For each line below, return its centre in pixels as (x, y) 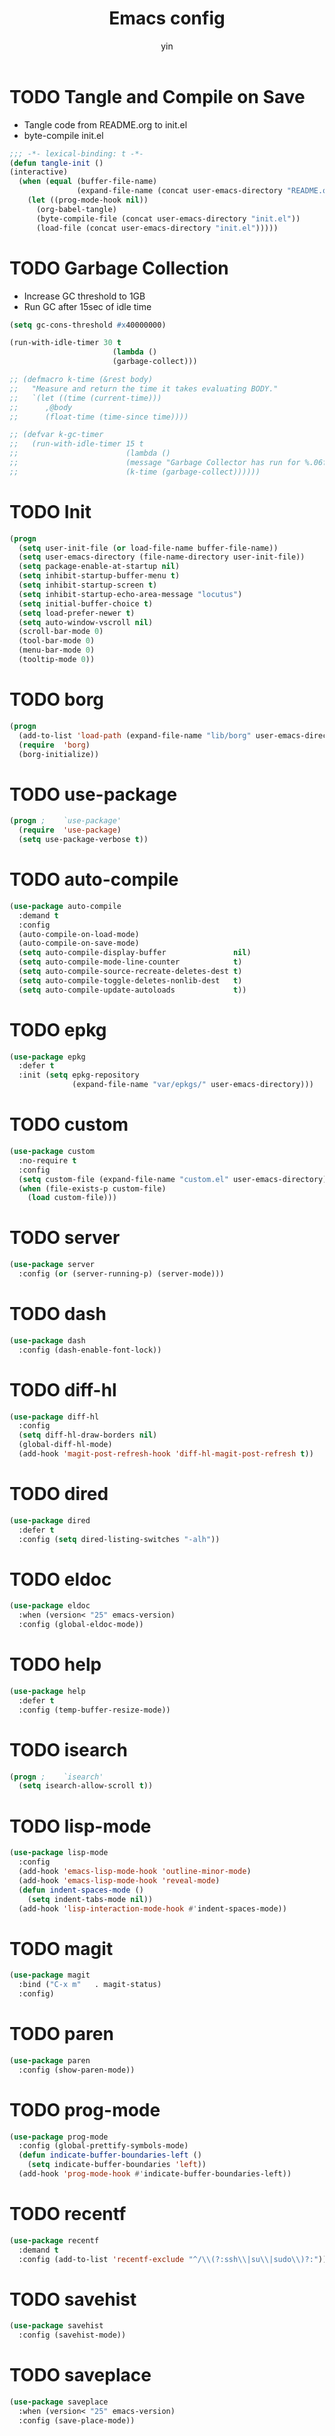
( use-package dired (50, 1520)
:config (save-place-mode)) (77, 2420)
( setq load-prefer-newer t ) (77, 613)
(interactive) (39, 172)
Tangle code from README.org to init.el (105, 124)
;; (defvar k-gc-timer (56, 435)
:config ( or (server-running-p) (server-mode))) (121, 1274)
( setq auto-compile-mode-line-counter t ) (130, 962)
